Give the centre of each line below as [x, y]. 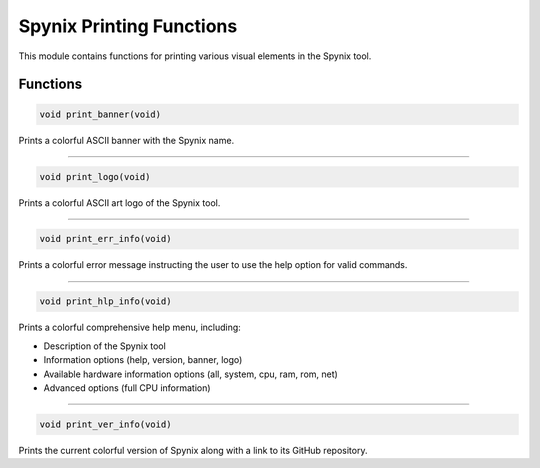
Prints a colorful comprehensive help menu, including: [130, 327]
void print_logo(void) [95, 176]
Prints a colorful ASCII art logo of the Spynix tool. [119, 202]
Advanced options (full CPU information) [127, 388]
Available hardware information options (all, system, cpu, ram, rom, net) [191, 374]
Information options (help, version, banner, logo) [143, 360]
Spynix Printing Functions [128, 26]
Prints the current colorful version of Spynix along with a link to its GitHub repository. [193, 450]
